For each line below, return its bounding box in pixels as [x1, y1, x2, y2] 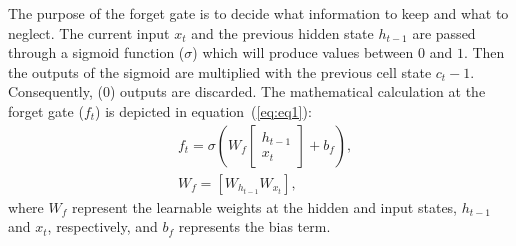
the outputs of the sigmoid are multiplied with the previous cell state [8, 61, 432, 82]
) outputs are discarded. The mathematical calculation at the [109, 81, 486, 102]
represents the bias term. [178, 216, 331, 237]
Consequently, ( [8, 81, 103, 102]
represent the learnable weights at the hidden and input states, [71, 196, 457, 217]
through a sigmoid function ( [8, 42, 185, 63]
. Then [463, 42, 505, 63]
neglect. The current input [8, 22, 170, 43]
